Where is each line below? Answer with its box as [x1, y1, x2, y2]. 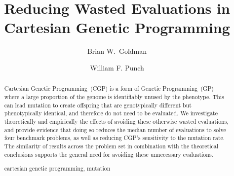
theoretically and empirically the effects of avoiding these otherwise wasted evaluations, [4, 117, 229, 125]
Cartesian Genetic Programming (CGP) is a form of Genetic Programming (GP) [4, 84, 214, 93]
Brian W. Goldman [87, 46, 147, 56]
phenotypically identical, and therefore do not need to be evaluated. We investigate [4, 109, 218, 117]
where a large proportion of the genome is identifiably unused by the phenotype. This [4, 92, 224, 101]
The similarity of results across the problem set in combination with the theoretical [4, 141, 219, 150]
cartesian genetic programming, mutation [4, 164, 111, 173]
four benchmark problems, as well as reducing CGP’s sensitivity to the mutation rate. [4, 134, 225, 142]
